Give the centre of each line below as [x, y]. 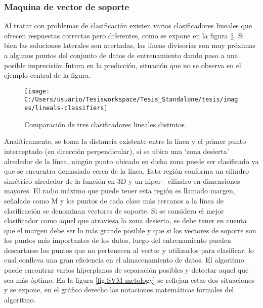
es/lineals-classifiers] [66, 108]
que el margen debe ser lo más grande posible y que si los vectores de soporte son [130, 230]
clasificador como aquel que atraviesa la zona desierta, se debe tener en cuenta [125, 220]
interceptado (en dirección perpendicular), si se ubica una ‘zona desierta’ [117, 151]
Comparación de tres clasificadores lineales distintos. [105, 124]
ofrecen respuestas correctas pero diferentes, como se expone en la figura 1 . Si [124, 35]
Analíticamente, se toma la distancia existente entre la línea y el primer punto [125, 141]
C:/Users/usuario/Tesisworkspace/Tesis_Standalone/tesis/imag [131, 100]
